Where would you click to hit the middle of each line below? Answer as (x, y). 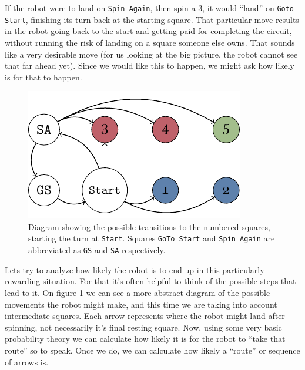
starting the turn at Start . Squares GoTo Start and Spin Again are (152, 238)
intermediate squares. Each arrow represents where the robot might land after (145, 316)
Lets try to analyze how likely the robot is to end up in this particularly (135, 269)
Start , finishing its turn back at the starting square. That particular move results (152, 19)
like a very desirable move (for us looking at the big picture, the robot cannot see (151, 54)
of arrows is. (27, 361)
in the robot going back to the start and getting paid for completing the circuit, (148, 31)
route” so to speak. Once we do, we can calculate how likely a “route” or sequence (152, 350)
